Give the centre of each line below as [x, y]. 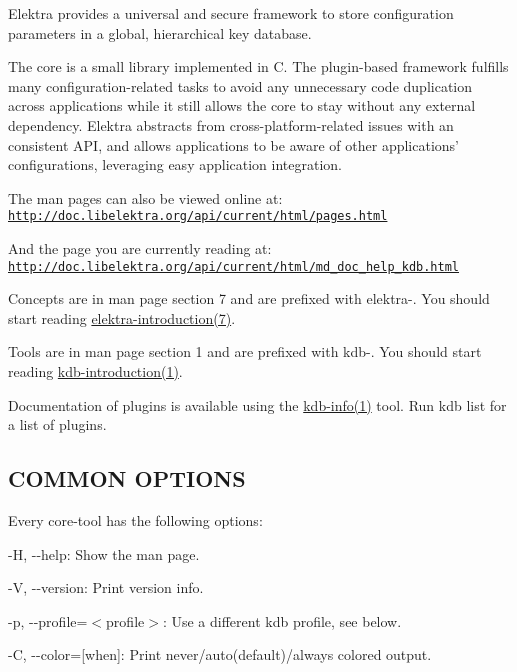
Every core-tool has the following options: [135, 520]
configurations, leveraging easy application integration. [175, 164]
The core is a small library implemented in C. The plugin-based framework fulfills [258, 66]
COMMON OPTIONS [127, 478]
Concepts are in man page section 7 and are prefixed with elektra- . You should [249, 298]
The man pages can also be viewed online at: [145, 197]
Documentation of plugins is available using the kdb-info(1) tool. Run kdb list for [257, 404]
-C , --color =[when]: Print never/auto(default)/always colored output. [220, 654]
